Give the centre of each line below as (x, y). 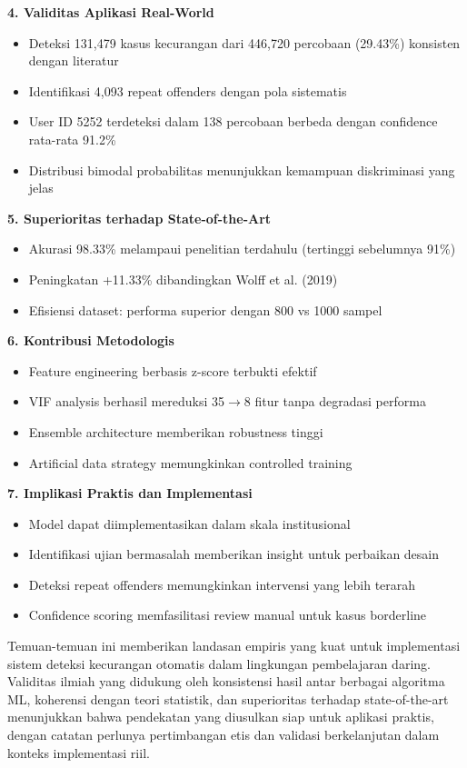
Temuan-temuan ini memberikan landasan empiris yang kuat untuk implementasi (234, 646)
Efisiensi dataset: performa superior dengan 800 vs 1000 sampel (205, 309)
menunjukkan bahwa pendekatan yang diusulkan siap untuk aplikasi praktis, (221, 717)
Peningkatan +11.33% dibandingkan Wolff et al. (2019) (183, 279)
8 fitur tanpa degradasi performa (335, 401)
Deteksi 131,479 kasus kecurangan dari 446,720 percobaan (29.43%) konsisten (244, 42)
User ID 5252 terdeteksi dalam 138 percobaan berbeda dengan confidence (233, 121)
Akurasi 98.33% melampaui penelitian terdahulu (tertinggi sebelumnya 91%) (242, 249)
